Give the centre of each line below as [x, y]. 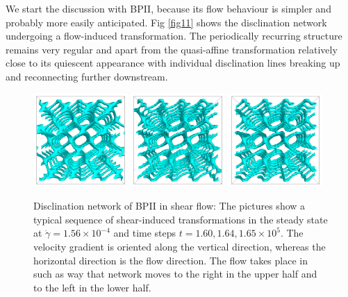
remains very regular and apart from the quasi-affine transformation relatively [172, 49]
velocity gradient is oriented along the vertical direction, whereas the [180, 246]
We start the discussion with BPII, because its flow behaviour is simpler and [168, 8]
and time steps [145, 233]
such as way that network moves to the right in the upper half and [175, 274]
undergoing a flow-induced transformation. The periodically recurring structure [174, 36]
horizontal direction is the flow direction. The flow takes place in [171, 260]
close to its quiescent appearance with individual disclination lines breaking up [173, 63]
